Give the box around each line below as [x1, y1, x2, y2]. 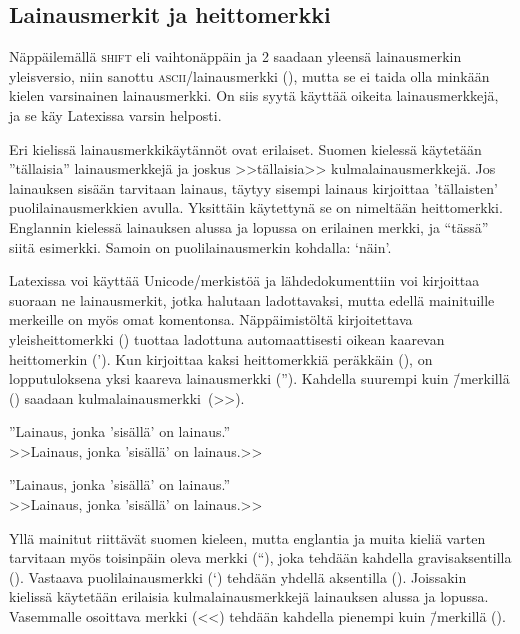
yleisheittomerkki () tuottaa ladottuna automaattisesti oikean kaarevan [9, 328, 445, 349]
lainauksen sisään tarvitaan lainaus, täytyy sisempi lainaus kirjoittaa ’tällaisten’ [9, 177, 498, 198]
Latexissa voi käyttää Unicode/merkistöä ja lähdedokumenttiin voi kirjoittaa [9, 270, 480, 291]
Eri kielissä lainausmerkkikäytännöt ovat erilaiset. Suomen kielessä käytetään [9, 138, 482, 159]
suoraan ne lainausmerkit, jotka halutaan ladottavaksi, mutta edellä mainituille [9, 289, 495, 310]
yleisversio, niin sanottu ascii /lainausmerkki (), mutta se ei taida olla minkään [9, 65, 490, 86]
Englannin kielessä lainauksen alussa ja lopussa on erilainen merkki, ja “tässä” [9, 216, 489, 237]
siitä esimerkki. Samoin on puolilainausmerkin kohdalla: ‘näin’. [9, 236, 392, 257]
